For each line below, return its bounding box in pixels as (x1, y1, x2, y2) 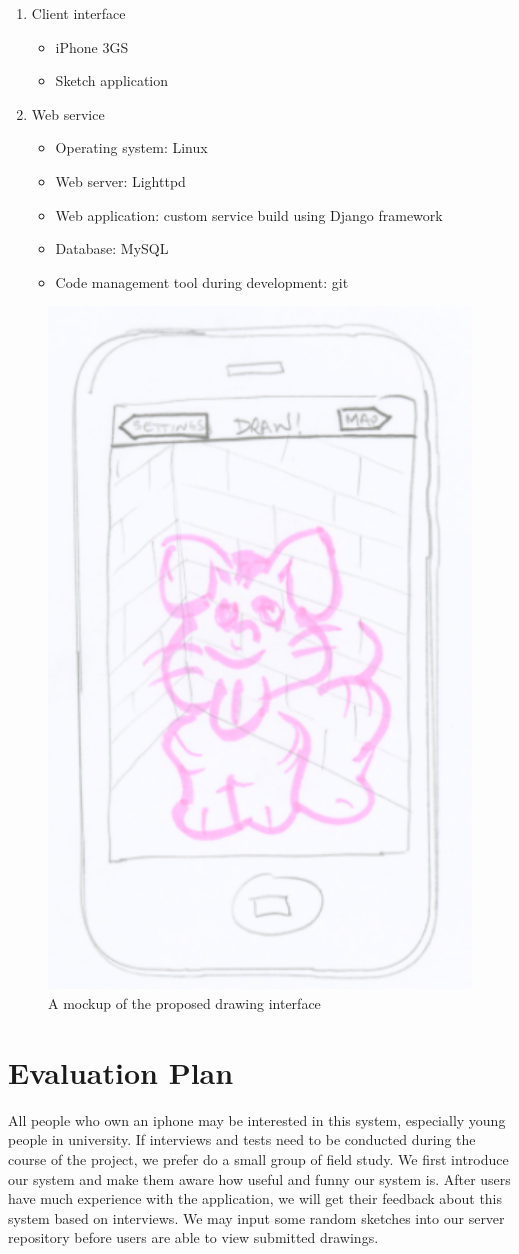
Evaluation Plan (8, 1051, 234, 1092)
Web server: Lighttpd (55, 170, 186, 191)
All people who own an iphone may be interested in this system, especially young (8, 1109, 506, 1130)
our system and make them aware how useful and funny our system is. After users (8, 1168, 511, 1189)
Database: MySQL (55, 238, 169, 259)
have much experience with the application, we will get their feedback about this (8, 1188, 503, 1209)
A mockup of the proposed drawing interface (48, 993, 321, 1013)
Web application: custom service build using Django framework (55, 204, 443, 225)
